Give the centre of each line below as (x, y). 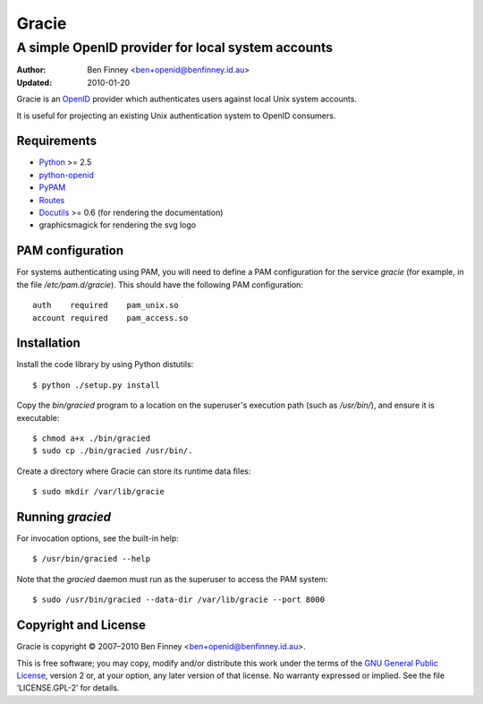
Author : (31, 70)
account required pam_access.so (110, 318)
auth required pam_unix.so (106, 305)
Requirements (57, 141)
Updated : (34, 82)
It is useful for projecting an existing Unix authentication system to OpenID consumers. (176, 116)
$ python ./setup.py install (96, 385)
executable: (38, 417)
